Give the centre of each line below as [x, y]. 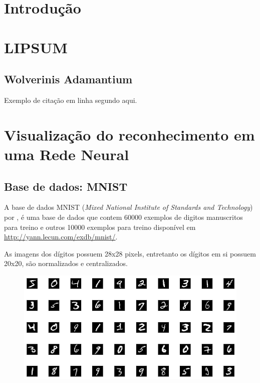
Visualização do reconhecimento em [129, 134]
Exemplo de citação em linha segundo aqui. [71, 100]
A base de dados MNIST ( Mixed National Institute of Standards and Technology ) [128, 207]
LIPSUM [36, 47]
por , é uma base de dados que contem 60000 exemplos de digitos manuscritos [123, 217]
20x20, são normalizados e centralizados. [66, 263]
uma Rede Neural [67, 154]
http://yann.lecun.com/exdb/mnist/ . [61, 237]
